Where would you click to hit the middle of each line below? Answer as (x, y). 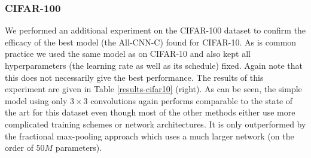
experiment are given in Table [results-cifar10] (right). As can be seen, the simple (153, 89)
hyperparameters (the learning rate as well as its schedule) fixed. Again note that (154, 65)
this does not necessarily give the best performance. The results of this (134, 77)
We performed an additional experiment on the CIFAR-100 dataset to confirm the (155, 30)
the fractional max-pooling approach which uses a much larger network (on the (150, 136)
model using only (36, 100)
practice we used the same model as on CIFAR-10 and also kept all (128, 54)
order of (19, 148)
